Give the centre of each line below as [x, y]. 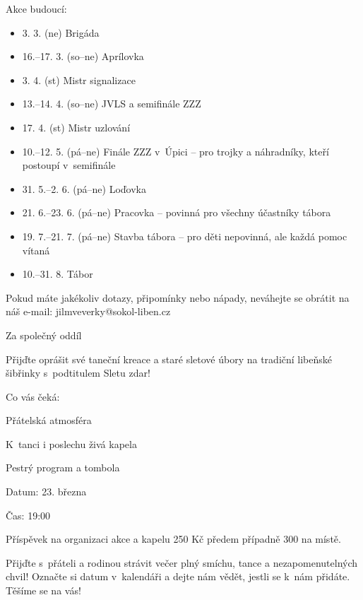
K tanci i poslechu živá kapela [71, 443]
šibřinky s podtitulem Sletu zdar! [78, 373]
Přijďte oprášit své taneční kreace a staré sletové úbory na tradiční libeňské [169, 359]
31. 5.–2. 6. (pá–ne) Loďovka [84, 188]
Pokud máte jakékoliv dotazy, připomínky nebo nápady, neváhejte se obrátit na [178, 297]
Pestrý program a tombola [63, 467]
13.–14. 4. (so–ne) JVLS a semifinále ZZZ [112, 104]
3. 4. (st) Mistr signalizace [79, 80]
